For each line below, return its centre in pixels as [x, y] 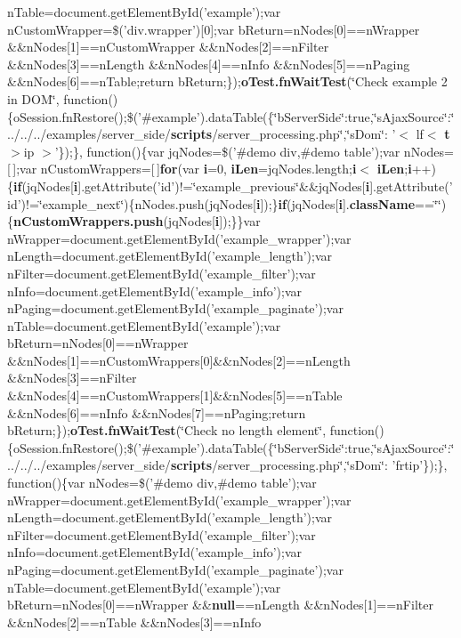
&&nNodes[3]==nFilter [72, 378]
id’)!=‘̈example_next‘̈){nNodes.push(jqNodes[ [132, 203]
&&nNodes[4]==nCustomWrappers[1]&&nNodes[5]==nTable [175, 396]
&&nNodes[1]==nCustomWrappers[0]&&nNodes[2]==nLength [179, 360]
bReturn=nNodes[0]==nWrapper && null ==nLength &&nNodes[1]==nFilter [220, 605]
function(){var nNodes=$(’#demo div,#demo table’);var [162, 483]
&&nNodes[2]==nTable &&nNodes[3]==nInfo [134, 622]
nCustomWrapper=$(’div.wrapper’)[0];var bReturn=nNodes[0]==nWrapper [214, 29]
